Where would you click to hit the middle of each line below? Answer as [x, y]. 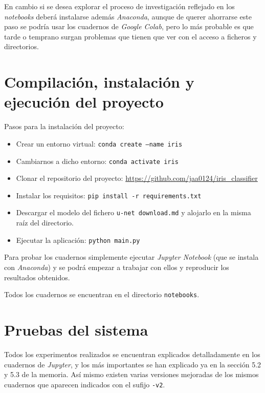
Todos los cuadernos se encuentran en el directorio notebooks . [102, 294]
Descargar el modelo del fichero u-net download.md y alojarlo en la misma [134, 212]
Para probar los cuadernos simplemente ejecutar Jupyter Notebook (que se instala [131, 257]
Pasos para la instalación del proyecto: [64, 126]
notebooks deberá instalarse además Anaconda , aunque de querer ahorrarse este [128, 16]
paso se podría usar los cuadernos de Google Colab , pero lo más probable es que [129, 26]
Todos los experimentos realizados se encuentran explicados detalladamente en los [132, 354]
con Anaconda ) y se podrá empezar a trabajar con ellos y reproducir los [117, 267]
